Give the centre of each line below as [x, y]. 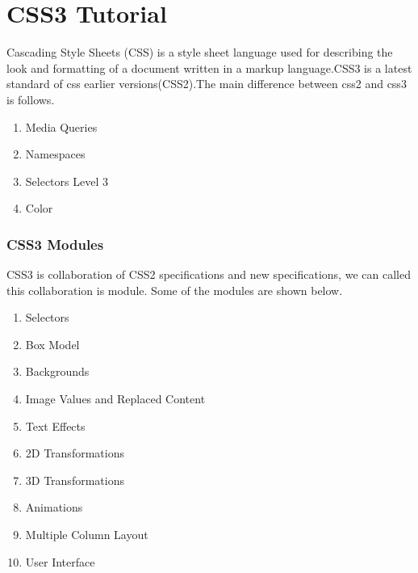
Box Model [52, 344]
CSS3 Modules [55, 244]
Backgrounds [57, 371]
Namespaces [55, 154]
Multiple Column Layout [87, 535]
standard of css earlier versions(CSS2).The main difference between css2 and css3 [207, 84]
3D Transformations [75, 480]
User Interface [60, 561]
